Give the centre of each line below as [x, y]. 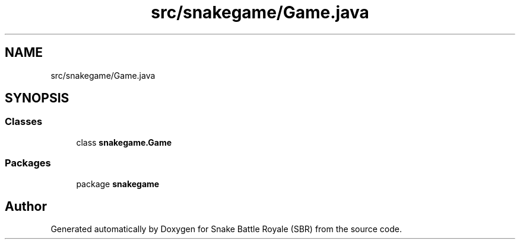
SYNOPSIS [37, 98]
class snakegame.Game [124, 142]
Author [26, 206]
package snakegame [118, 184]
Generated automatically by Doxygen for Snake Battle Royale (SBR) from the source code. [226, 229]
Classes [24, 122]
